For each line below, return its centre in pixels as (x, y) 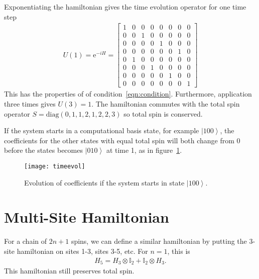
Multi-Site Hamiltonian (87, 217)
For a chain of (26, 241)
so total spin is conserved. (163, 113)
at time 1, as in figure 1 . (144, 150)
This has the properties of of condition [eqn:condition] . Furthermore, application (128, 94)
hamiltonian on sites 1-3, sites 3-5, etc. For (82, 251)
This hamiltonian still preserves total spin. (69, 271)
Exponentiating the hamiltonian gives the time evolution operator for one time (125, 7)
